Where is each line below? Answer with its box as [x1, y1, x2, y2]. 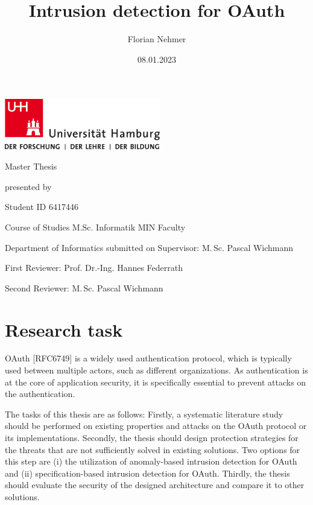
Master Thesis [5, 160, 57, 173]
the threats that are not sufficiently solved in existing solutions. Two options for [5, 443, 300, 456]
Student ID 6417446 [5, 200, 78, 213]
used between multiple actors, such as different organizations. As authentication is [5, 364, 308, 376]
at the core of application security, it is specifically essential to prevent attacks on [5, 375, 306, 388]
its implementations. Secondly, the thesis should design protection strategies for [5, 431, 299, 443]
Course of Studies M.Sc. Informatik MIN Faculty [5, 220, 186, 233]
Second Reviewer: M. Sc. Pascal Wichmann [5, 281, 163, 294]
